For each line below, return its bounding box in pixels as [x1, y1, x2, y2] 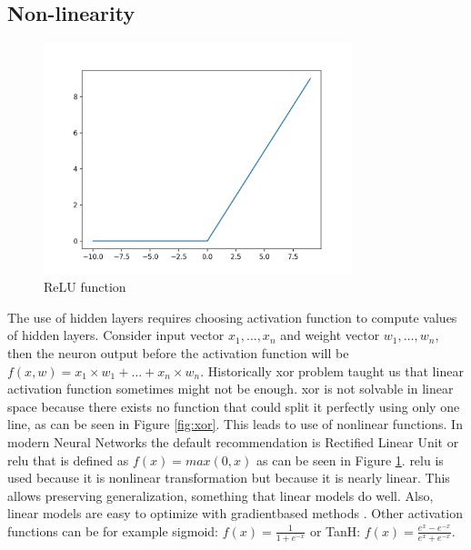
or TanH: [309, 521, 361, 540]
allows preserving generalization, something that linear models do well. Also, [7, 485, 434, 505]
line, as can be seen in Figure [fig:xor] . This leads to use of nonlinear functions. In [7, 415, 463, 434]
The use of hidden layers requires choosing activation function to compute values [7, 307, 457, 326]
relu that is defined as [7, 450, 129, 469]
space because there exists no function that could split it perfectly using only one [7, 396, 460, 415]
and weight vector [280, 325, 380, 345]
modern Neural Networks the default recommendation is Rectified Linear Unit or [7, 432, 459, 451]
